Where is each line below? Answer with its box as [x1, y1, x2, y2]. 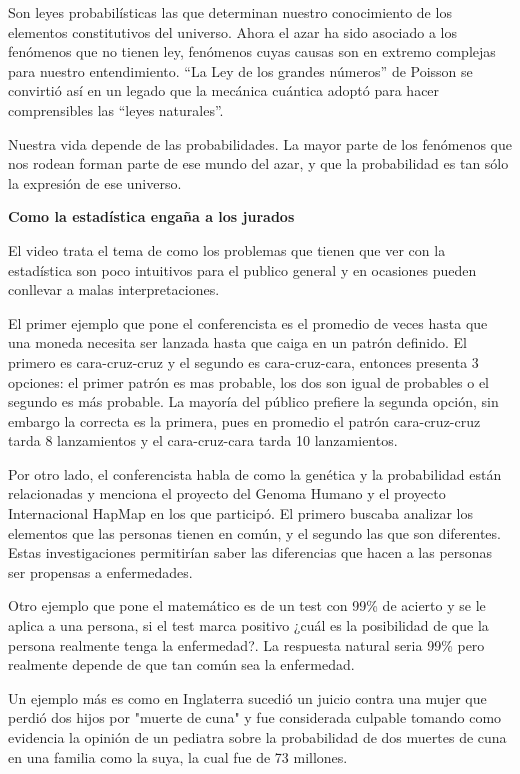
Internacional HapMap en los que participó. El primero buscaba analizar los [8, 503, 473, 524]
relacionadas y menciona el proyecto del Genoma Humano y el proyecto [8, 483, 446, 504]
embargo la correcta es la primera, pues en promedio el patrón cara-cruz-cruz [8, 410, 481, 431]
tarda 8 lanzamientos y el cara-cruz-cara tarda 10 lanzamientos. [8, 430, 398, 451]
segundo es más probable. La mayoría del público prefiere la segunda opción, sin [8, 391, 499, 412]
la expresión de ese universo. [8, 172, 182, 193]
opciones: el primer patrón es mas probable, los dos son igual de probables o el [8, 371, 489, 392]
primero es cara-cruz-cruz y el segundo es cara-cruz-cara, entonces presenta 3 [8, 351, 479, 372]
